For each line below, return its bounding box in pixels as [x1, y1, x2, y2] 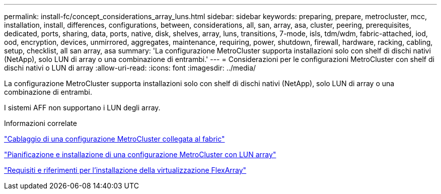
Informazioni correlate [4, 119, 77, 127]
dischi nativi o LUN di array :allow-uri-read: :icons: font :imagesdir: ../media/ [4, 63, 256, 72]
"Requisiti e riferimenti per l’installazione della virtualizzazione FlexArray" [4, 166, 247, 174]
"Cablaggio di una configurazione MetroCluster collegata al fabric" [4, 135, 225, 143]
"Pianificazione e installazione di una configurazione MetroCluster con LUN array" [4, 150, 276, 159]
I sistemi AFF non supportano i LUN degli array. [4, 103, 161, 112]
